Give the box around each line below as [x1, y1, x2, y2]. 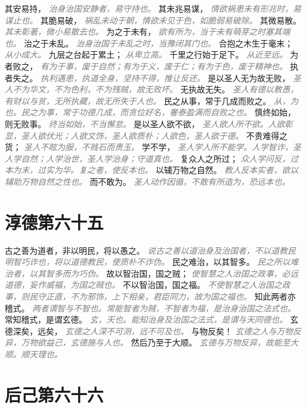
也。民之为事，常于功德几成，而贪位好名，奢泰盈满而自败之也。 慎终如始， [5, 106, 296, 118]
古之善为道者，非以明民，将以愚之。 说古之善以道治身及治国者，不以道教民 [5, 244, 296, 256]
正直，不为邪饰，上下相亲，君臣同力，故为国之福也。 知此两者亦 [45, 290, 296, 302]
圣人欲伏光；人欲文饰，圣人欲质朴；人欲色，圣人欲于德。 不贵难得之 [21, 129, 288, 141]
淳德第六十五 [5, 210, 104, 234]
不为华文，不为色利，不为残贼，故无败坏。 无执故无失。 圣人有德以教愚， [12, 83, 299, 95]
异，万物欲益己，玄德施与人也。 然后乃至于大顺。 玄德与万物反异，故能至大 [5, 336, 299, 349]
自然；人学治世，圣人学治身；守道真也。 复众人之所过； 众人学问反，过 [21, 152, 299, 164]
